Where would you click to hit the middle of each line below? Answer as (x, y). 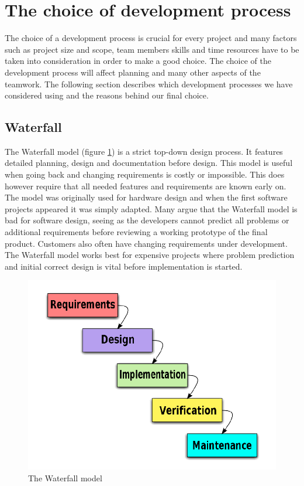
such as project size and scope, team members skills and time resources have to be (152, 49)
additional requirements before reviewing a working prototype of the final (136, 232)
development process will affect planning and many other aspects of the (133, 72)
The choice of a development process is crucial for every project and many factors (151, 38)
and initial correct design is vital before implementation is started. (124, 266)
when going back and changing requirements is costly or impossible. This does (145, 174)
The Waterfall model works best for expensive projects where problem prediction (150, 255)
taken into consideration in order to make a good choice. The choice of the (138, 61)
